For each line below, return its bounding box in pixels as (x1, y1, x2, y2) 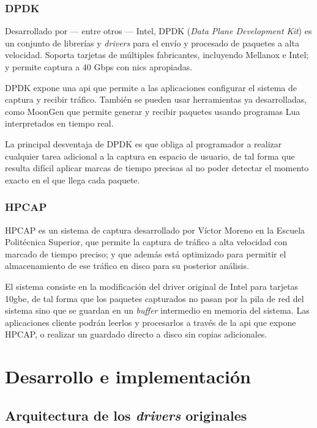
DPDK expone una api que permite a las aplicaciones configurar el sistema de (5, 81, 297, 94)
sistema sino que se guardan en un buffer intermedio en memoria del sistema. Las (5, 304, 310, 317)
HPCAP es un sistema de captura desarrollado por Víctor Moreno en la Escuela (5, 223, 305, 236)
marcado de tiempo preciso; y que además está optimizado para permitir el (5, 247, 286, 260)
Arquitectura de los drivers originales (5, 405, 247, 424)
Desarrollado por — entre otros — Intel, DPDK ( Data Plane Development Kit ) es (5, 24, 312, 37)
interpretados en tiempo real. (5, 117, 114, 130)
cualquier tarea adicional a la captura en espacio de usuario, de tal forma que (5, 149, 295, 162)
